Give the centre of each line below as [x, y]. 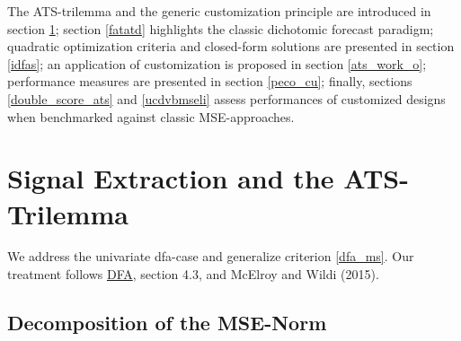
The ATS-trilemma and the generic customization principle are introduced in [219, 11]
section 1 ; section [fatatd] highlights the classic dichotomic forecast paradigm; [221, 28]
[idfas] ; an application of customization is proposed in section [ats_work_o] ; [217, 63]
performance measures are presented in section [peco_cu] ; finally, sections [210, 81]
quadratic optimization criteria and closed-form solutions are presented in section [231, 46]
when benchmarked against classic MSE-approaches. [151, 116]
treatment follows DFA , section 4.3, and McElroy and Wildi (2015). [193, 274]
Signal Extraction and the [171, 178]
